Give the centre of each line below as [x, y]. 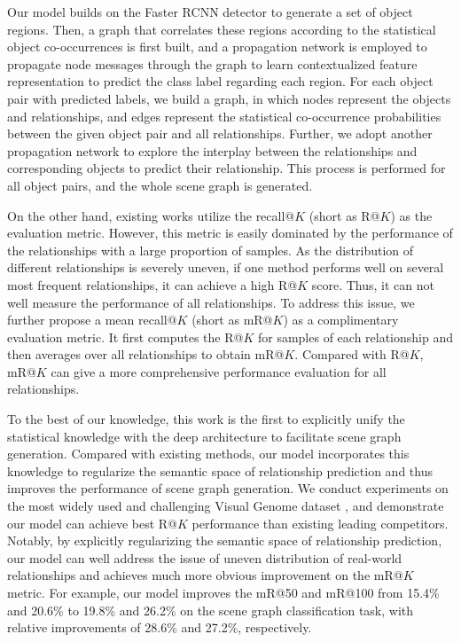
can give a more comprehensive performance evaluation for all [219, 371]
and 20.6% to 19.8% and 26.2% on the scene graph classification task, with [211, 610]
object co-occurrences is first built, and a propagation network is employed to [217, 47]
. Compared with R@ [352, 354]
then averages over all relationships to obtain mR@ [146, 354]
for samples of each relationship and [355, 337]
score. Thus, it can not [373, 284]
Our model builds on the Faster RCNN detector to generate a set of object [210, 12]
